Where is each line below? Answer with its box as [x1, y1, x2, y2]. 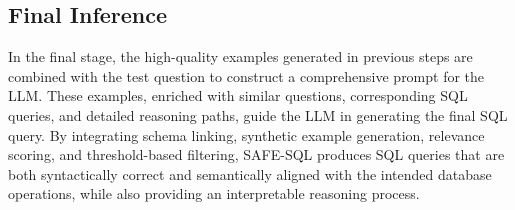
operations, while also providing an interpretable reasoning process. [8, 183, 420, 204]
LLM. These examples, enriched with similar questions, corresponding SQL [8, 85, 468, 106]
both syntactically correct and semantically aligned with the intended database [8, 163, 492, 184]
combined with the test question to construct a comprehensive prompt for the [8, 65, 485, 86]
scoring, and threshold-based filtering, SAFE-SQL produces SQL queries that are [8, 144, 505, 165]
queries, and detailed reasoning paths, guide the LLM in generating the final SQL [8, 104, 508, 125]
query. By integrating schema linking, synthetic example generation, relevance [8, 124, 485, 145]
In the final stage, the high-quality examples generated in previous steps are [8, 46, 473, 67]
